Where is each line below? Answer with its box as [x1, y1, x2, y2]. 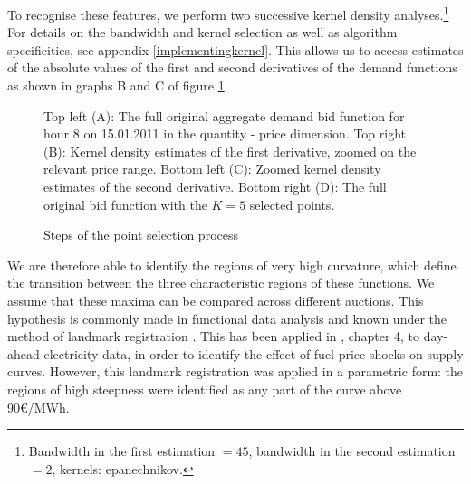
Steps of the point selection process [43, 225, 238, 244]
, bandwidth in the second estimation [248, 441, 456, 460]
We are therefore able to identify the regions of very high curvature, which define [7, 255, 457, 274]
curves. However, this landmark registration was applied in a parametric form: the [7, 362, 464, 381]
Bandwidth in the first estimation [28, 441, 216, 460]
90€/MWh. [7, 397, 70, 416]
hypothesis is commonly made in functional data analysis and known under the [7, 308, 447, 327]
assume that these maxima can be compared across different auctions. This [7, 290, 424, 309]
